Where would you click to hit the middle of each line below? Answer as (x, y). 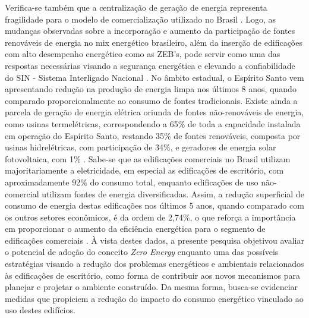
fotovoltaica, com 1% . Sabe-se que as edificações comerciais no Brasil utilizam (148, 158)
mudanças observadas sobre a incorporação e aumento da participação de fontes (150, 31)
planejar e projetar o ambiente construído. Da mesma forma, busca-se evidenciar (152, 287)
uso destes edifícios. (40, 310)
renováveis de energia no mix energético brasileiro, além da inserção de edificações (154, 42)
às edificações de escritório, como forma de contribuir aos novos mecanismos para (152, 275)
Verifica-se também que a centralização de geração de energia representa (136, 7)
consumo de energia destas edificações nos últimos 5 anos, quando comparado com (154, 205)
